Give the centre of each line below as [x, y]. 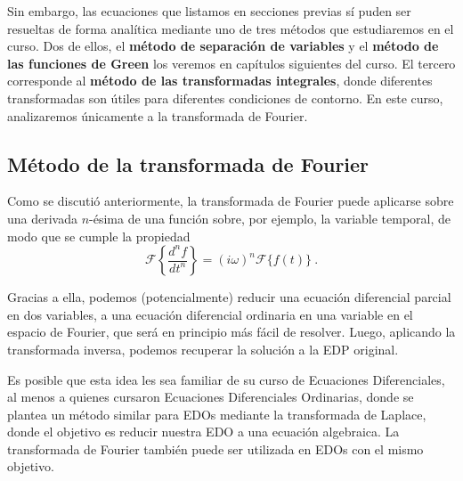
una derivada [43, 218]
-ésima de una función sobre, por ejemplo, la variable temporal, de [270, 218]
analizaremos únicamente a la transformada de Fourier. [158, 115]
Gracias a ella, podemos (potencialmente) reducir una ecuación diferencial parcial [229, 297]
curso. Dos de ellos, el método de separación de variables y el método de [223, 46]
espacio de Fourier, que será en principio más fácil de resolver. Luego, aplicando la [231, 332]
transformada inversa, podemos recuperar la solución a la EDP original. [203, 349]
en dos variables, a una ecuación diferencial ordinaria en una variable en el [210, 314]
